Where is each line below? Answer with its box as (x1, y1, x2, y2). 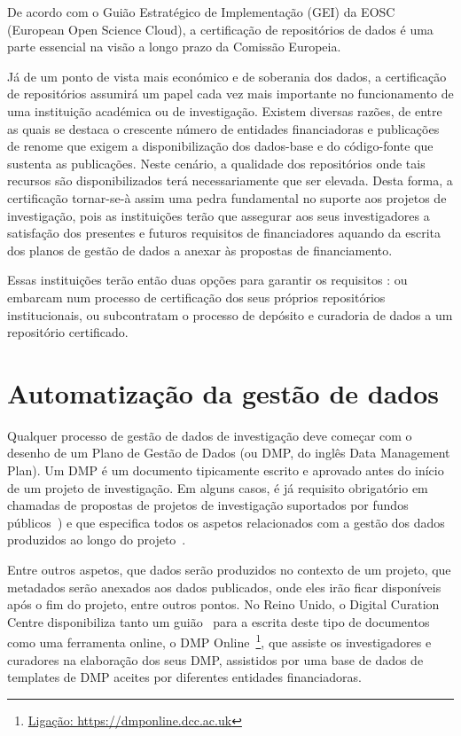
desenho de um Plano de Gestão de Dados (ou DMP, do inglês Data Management (7, 443, 450, 462)
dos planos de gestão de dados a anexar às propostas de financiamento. (7, 240, 393, 259)
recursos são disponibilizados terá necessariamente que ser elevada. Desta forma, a (7, 171, 453, 190)
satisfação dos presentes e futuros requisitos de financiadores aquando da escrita (7, 223, 441, 242)
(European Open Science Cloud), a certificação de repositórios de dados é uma (7, 20, 434, 38)
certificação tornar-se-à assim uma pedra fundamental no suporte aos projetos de (7, 188, 447, 207)
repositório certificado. (7, 323, 129, 341)
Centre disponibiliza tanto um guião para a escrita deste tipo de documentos (7, 612, 430, 630)
